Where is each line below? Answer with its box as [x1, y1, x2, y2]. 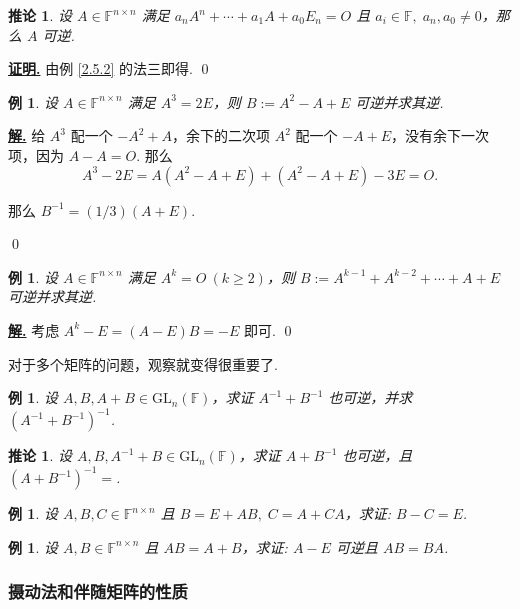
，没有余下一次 [391, 125, 490, 146]
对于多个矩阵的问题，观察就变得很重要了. [8, 353, 278, 374]
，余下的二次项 [172, 125, 271, 146]
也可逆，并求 [328, 387, 413, 408]
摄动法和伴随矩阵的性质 [8, 579, 188, 604]
